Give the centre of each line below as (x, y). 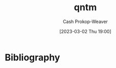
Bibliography (32, 57)
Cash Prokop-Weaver (85, 21)
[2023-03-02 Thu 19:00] (85, 31)
